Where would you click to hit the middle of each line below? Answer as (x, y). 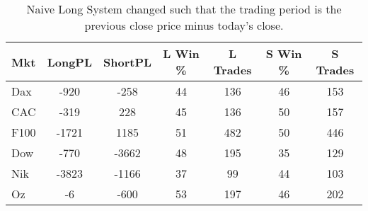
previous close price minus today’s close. (184, 25)
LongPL (70, 62)
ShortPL (128, 62)
